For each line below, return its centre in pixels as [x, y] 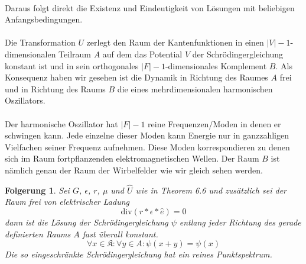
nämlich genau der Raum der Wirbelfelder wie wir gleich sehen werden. [134, 170]
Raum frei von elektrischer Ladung [67, 202]
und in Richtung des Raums [55, 88]
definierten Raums [38, 234]
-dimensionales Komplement [216, 65]
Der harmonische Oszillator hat [61, 123]
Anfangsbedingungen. [44, 19]
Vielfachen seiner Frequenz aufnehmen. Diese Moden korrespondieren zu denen [147, 147]
